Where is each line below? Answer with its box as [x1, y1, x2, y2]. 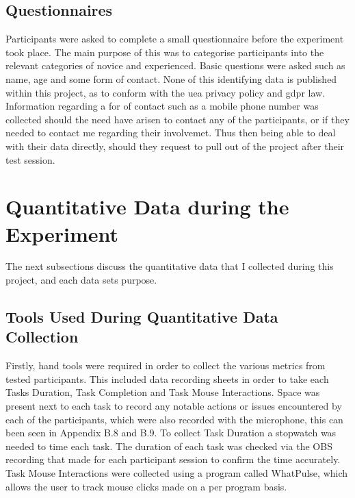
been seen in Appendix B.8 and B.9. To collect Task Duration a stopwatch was [5, 425, 337, 440]
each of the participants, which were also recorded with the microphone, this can [5, 412, 343, 426]
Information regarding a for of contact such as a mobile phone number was [5, 99, 319, 113]
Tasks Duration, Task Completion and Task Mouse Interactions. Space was [5, 385, 320, 399]
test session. [5, 152, 55, 166]
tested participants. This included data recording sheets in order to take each [5, 371, 329, 386]
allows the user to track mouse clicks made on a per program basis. [5, 479, 287, 493]
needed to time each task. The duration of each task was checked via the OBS [5, 438, 332, 453]
